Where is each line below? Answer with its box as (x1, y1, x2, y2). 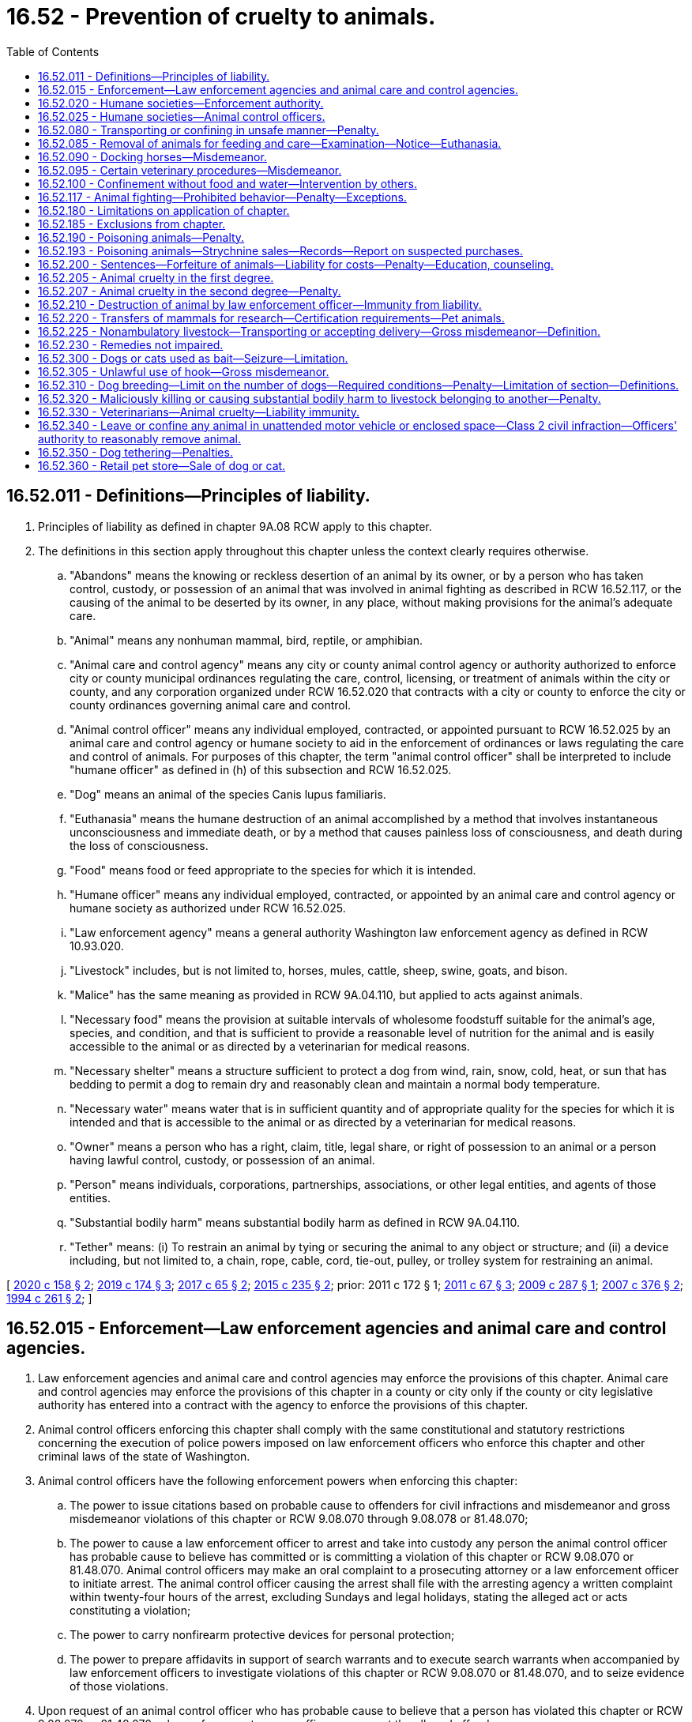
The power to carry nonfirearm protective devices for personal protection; (70, 1628, 455, 1642)
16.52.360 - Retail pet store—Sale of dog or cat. (38, 458, 286, 472)
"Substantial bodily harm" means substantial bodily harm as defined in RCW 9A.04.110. (70, 1215, 521, 1229)
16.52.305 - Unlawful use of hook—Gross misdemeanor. (38, 364, 329, 378)
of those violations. (70, 1679, 169, 1694)
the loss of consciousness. (70, 838, 209, 852)
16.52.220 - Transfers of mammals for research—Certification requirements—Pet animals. (38, 310, 505, 325)
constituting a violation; (70, 1604, 191, 1618)
